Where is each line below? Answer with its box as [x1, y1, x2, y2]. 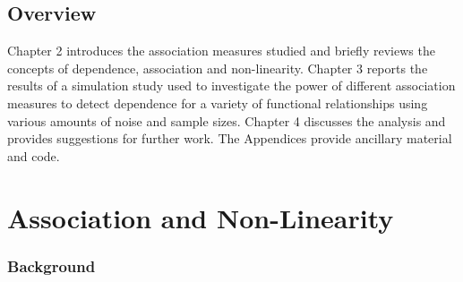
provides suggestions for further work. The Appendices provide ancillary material [7, 129, 452, 148]
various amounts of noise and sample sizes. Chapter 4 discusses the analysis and [7, 111, 446, 130]
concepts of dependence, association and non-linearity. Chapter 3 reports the [7, 58, 428, 77]
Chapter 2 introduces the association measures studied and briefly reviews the [7, 41, 435, 60]
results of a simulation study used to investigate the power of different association [7, 76, 456, 95]
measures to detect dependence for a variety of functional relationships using [7, 93, 428, 112]
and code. [7, 146, 60, 165]
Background [7, 254, 96, 277]
